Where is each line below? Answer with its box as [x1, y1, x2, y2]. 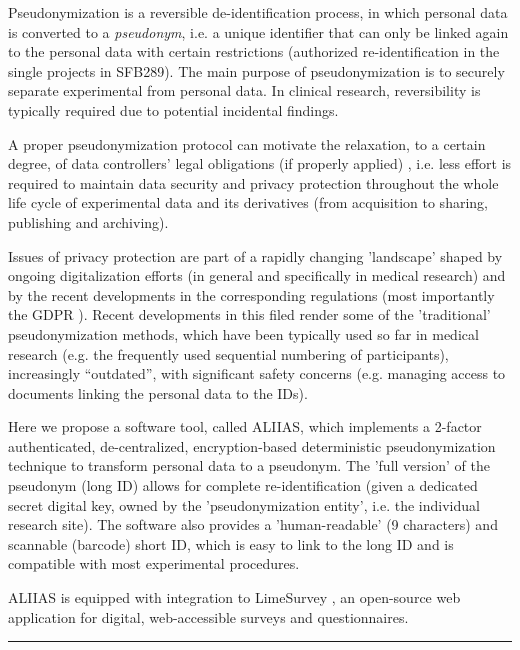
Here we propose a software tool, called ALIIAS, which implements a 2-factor [8, 416, 482, 437]
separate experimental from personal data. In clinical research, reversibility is [8, 80, 481, 101]
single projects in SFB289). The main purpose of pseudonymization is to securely [8, 60, 505, 81]
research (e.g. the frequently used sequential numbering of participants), [8, 343, 449, 364]
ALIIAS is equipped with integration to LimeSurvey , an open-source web [8, 587, 461, 608]
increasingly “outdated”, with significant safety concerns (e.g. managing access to [8, 363, 506, 384]
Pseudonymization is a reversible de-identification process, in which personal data [8, 2, 508, 22]
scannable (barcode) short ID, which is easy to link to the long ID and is [8, 533, 454, 554]
